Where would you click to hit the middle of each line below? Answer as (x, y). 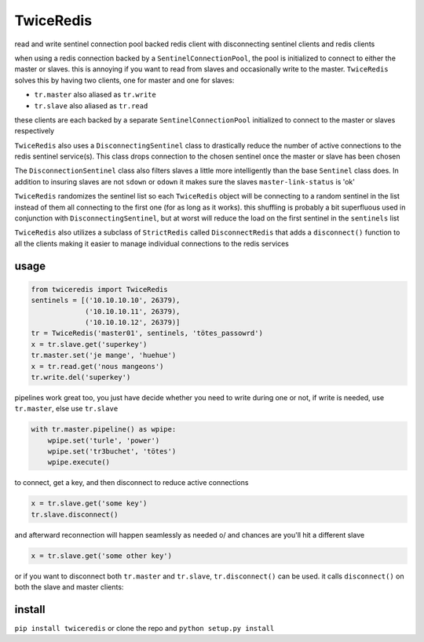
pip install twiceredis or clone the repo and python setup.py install (144, 629)
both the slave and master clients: (69, 587)
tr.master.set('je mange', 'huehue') (104, 356)
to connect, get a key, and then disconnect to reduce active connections (132, 483)
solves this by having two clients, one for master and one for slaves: (124, 80)
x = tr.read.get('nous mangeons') (97, 366)
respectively (35, 131)
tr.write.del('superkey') (81, 377)
